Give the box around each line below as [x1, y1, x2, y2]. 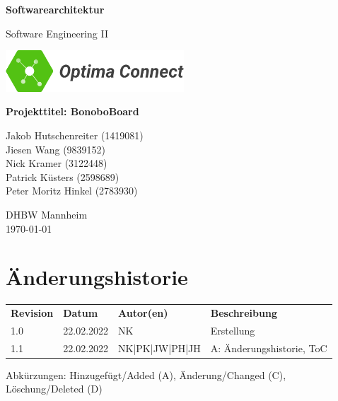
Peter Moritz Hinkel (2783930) [6, 183, 138, 198]
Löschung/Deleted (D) [6, 381, 103, 396]
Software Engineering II [6, 25, 108, 40]
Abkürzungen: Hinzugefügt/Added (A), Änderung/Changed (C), [6, 367, 286, 382]
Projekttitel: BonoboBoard [6, 104, 139, 119]
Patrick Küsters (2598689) [6, 169, 120, 184]
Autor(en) [118, 306, 168, 320]
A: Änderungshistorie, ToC [210, 340, 327, 355]
